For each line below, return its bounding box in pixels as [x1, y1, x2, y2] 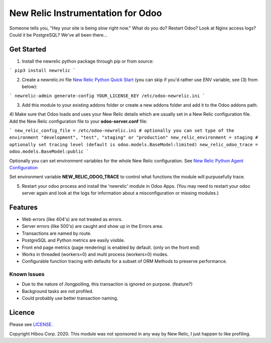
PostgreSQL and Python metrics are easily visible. [22, 237, 125, 243]
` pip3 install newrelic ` [9, 68, 76, 74]
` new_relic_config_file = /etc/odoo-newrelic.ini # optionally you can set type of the [9, 128, 234, 133]
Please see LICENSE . [9, 321, 53, 327]
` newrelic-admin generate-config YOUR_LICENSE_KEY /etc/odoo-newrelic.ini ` [9, 93, 205, 99]
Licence [9, 308, 35, 317]
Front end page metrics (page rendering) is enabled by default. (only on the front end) [22, 244, 200, 250]
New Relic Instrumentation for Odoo [9, 8, 162, 19]
